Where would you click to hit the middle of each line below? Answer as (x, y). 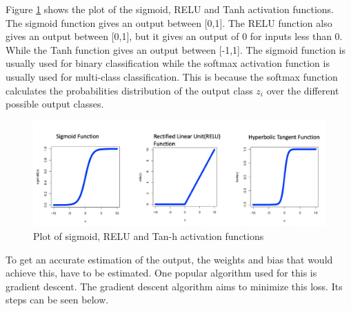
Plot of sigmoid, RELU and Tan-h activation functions (149, 235)
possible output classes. (55, 104)
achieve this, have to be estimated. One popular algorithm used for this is (161, 273)
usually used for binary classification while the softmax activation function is (168, 63)
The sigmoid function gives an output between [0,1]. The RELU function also (169, 22)
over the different (303, 90)
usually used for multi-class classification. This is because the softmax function (172, 76)
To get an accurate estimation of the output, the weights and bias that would (169, 259)
